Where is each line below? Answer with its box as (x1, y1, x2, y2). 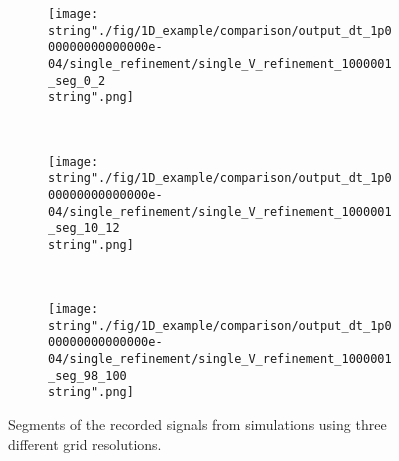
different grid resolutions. (8, 433, 162, 454)
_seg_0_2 (48, 73, 106, 88)
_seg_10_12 (48, 221, 120, 236)
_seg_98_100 (48, 368, 127, 383)
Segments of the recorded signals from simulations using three (8, 414, 387, 434)
